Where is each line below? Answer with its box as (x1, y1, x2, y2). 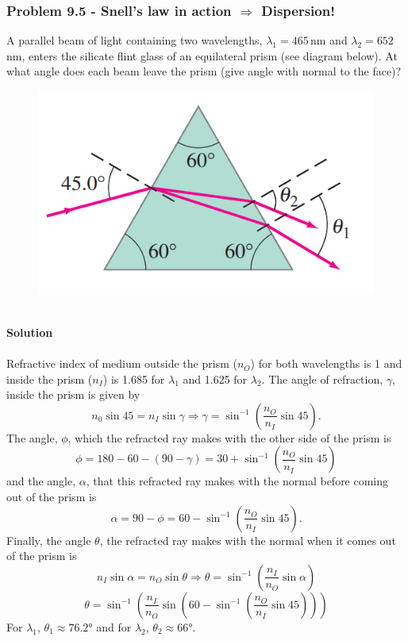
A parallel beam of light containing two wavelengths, (6, 32, 263, 48)
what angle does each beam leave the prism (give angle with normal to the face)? (6, 63, 402, 79)
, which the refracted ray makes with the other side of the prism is (67, 429, 391, 446)
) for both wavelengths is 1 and (250, 355, 402, 372)
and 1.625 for (183, 370, 248, 387)
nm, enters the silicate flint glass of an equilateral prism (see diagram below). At (6, 47, 398, 64)
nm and (310, 32, 348, 48)
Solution (6, 323, 53, 340)
